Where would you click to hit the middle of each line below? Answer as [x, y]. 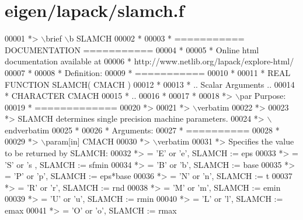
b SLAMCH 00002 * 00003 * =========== [157, 38]
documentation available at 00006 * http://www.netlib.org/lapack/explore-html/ [149, 61]
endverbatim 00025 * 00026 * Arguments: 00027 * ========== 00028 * [142, 130]
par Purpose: [263, 96]
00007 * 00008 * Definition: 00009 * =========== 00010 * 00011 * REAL [148, 72]
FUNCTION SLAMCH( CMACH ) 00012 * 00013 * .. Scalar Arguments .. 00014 [150, 84]
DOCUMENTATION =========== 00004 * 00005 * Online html [132, 49]
